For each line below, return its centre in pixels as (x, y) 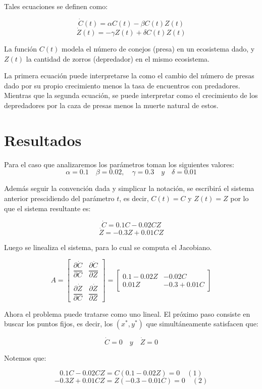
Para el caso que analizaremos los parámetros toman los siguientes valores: (119, 164)
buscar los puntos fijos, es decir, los (59, 324)
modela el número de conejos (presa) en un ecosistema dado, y (158, 49)
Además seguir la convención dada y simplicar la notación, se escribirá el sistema (129, 188)
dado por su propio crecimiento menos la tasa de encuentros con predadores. (122, 85)
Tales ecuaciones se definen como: (56, 6)
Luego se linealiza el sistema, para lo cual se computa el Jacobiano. (108, 247)
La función (21, 49)
